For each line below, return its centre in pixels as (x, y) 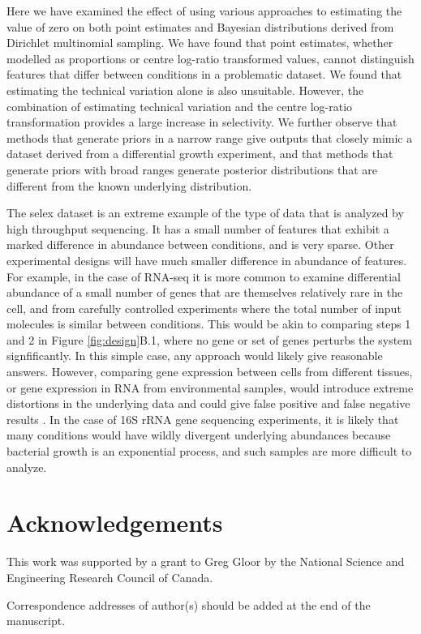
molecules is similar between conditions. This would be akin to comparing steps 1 (209, 324)
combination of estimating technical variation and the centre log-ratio (180, 106)
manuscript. (36, 621)
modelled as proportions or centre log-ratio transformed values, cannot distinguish (210, 58)
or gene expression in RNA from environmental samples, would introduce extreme (210, 387)
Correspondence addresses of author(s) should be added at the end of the (189, 604)
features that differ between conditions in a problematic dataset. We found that (204, 74)
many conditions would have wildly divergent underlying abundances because (199, 435)
